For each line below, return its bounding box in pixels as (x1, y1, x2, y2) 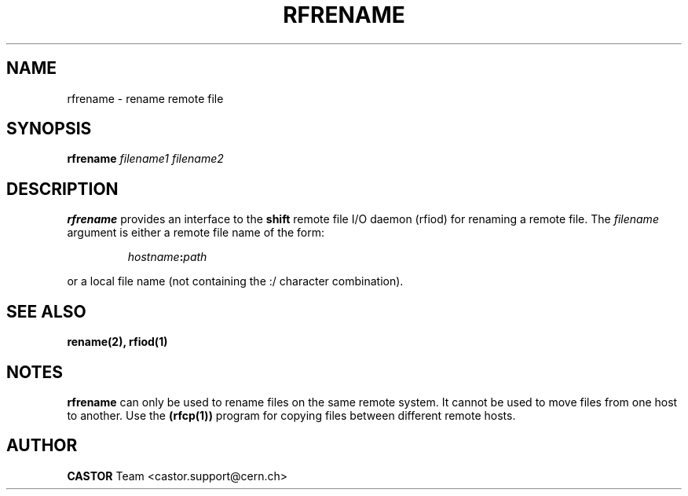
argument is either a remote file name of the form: (67, 226, 325, 240)
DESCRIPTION (6, 178, 119, 199)
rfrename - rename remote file (67, 91, 224, 105)
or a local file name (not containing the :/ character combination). (67, 274, 404, 288)
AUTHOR (6, 435, 78, 456)
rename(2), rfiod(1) (67, 335, 168, 349)
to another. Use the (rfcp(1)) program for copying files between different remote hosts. (67, 408, 516, 422)
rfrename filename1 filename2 (67, 152, 224, 166)
